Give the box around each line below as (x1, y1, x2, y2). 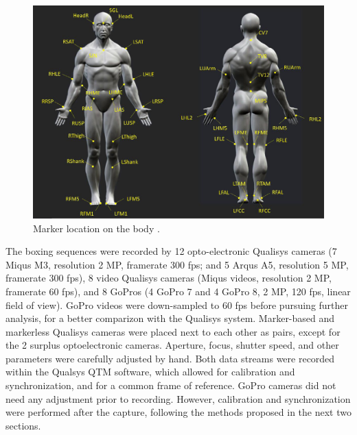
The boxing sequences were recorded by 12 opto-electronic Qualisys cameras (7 (5, 244, 337, 258)
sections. (5, 418, 41, 432)
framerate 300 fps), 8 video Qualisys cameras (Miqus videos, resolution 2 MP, (5, 271, 332, 285)
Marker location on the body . (33, 221, 160, 235)
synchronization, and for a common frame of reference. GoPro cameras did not (5, 378, 336, 393)
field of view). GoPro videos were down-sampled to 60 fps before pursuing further (5, 297, 349, 312)
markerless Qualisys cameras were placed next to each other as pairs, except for (5, 324, 341, 338)
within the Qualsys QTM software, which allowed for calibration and (5, 364, 295, 379)
